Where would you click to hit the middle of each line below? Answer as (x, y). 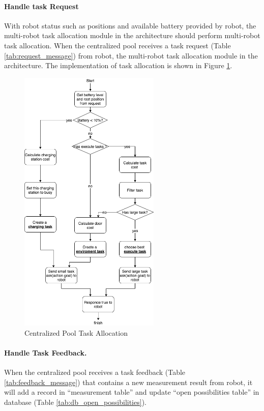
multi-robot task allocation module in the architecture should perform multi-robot (132, 35)
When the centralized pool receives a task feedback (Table (95, 372)
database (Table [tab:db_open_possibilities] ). (75, 402)
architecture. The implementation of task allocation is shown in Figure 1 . (118, 65)
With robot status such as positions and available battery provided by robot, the (130, 25)
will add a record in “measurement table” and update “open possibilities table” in (132, 392)
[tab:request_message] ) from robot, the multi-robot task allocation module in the (131, 55)
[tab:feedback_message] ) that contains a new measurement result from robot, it (128, 382)
